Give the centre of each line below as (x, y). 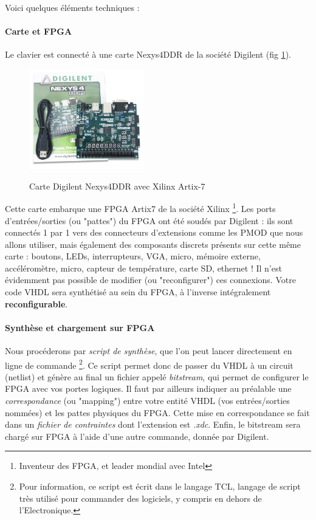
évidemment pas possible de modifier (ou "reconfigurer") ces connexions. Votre (150, 280)
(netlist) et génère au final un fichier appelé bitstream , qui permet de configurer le (157, 376)
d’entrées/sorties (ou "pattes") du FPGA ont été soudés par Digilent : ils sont (149, 220)
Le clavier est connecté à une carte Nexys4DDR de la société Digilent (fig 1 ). (148, 54)
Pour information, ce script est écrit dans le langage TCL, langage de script (160, 486)
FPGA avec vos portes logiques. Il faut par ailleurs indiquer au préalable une (148, 388)
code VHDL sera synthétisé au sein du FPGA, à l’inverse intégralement (138, 292)
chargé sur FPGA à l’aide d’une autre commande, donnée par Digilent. (137, 436)
